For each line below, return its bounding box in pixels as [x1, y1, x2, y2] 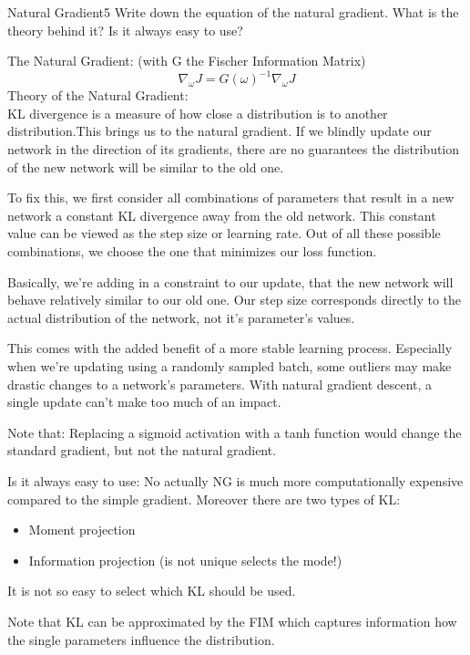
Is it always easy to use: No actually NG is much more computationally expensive [7, 471, 464, 490]
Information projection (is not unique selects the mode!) [28, 550, 342, 569]
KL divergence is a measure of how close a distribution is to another [7, 103, 388, 122]
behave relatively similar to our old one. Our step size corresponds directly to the [7, 290, 462, 309]
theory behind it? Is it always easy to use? [7, 20, 243, 39]
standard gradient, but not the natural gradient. [7, 441, 277, 460]
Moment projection [28, 520, 136, 539]
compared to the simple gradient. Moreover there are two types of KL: [7, 489, 401, 508]
